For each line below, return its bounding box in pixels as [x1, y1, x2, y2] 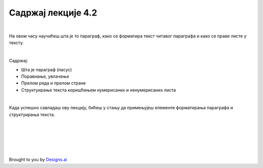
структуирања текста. [9, 112, 56, 118]
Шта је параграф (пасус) [21, 67, 72, 72]
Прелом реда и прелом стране [21, 80, 86, 86]
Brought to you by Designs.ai [9, 157, 67, 163]
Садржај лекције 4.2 [9, 7, 97, 18]
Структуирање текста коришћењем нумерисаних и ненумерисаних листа [21, 87, 176, 93]
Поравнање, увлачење [21, 73, 69, 79]
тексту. [9, 40, 24, 46]
